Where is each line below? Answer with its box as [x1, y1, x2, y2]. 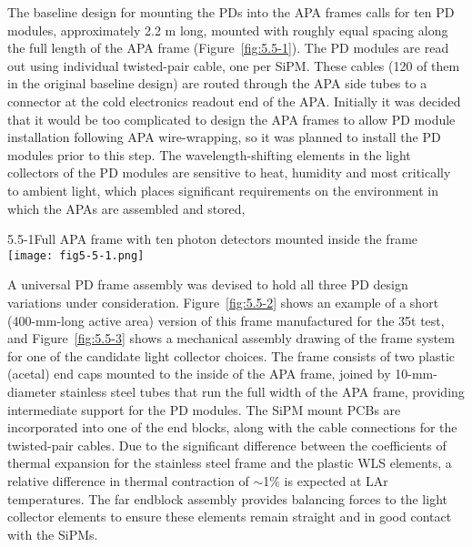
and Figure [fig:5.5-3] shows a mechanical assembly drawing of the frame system [7, 329, 455, 348]
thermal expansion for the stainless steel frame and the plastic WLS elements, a [7, 453, 452, 472]
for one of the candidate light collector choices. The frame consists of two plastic [7, 346, 455, 365]
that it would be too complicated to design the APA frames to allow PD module [7, 109, 456, 128]
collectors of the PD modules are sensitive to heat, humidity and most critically [7, 163, 451, 182]
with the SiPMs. [7, 524, 98, 543]
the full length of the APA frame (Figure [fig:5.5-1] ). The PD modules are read [7, 38, 449, 57]
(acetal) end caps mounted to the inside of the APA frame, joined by [7, 364, 391, 383]
